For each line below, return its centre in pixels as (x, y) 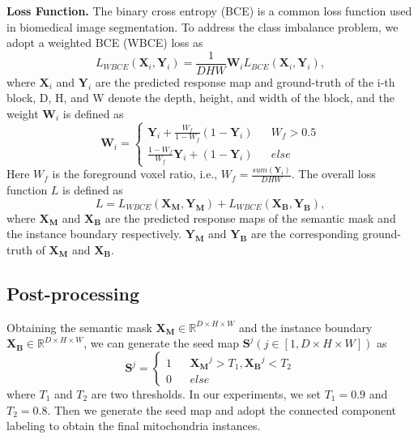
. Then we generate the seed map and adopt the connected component (222, 409)
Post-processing (73, 293)
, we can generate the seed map (161, 343)
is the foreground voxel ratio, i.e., (135, 174)
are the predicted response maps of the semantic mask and (250, 217)
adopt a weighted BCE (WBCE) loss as (105, 43)
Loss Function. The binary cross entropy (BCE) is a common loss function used (209, 11)
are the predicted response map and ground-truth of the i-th (245, 81)
